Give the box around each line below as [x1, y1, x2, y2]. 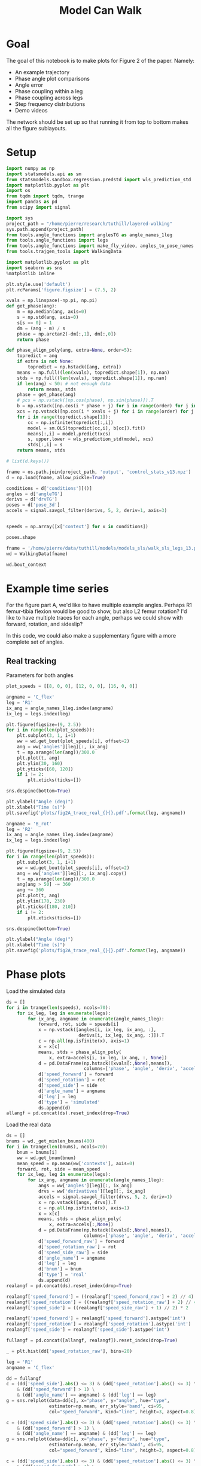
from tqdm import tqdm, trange [6, 193, 84, 199]
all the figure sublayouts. [6, 124, 67, 132]
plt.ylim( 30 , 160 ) [17, 760, 63, 766]
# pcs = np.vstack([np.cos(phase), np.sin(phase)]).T [17, 397, 154, 404]
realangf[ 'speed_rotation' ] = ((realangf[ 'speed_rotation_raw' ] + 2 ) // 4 [6, 1299, 197, 1305]
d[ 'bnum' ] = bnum [38, 1266, 82, 1272]
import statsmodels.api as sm [6, 171, 82, 177]
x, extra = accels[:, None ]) [48, 1221, 114, 1228]
